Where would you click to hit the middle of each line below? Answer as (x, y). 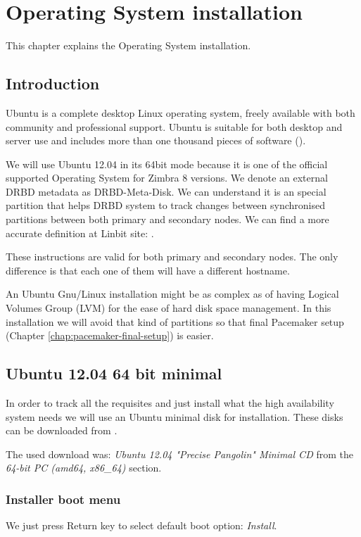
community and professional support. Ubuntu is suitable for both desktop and (174, 126)
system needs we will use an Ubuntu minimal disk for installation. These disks (175, 416)
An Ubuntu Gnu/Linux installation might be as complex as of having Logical (172, 294)
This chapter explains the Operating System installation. (128, 45)
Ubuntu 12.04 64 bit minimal (114, 373)
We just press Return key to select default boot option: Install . (141, 525)
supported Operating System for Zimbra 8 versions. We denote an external (167, 178)
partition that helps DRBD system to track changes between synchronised (165, 205)
